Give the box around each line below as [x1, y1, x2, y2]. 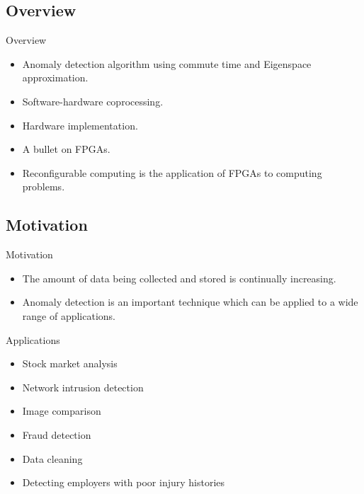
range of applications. [22, 308, 115, 323]
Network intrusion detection [22, 379, 144, 394]
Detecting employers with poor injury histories [22, 475, 225, 490]
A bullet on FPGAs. [22, 142, 110, 156]
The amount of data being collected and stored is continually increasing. [22, 270, 336, 285]
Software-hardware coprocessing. [22, 93, 164, 108]
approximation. [22, 70, 89, 85]
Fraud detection [22, 427, 91, 442]
